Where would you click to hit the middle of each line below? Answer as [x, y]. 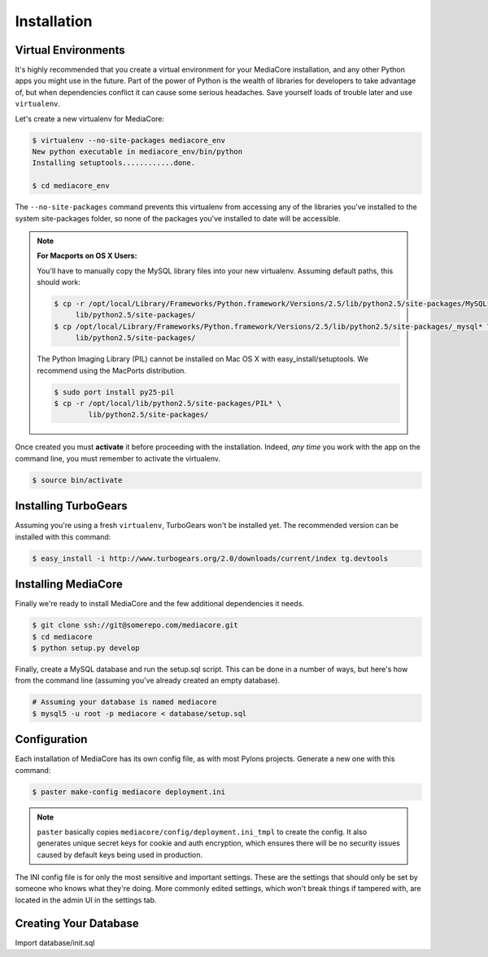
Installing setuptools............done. [113, 163]
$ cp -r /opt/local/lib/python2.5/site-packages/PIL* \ [168, 404]
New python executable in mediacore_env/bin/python [137, 152]
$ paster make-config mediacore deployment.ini [129, 792]
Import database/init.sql [55, 942]
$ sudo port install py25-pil [114, 392]
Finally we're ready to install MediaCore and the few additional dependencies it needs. [160, 604]
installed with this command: [63, 536]
